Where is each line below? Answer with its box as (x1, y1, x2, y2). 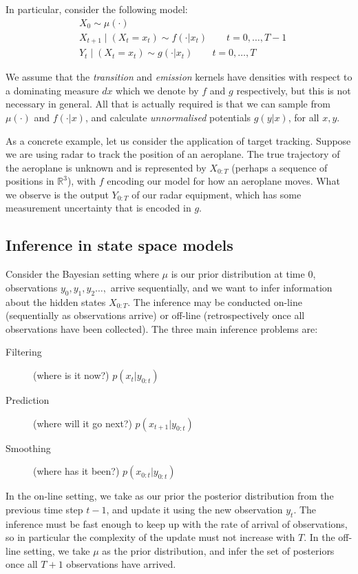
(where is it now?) (33, 368, 109, 382)
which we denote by (116, 83, 199, 97)
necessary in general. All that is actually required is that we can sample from (6, 96, 330, 111)
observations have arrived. (66, 557, 176, 571)
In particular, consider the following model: (6, 2, 188, 16)
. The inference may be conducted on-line (127, 294, 302, 309)
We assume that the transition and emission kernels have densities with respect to (6, 70, 352, 84)
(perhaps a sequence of (231, 160, 328, 174)
